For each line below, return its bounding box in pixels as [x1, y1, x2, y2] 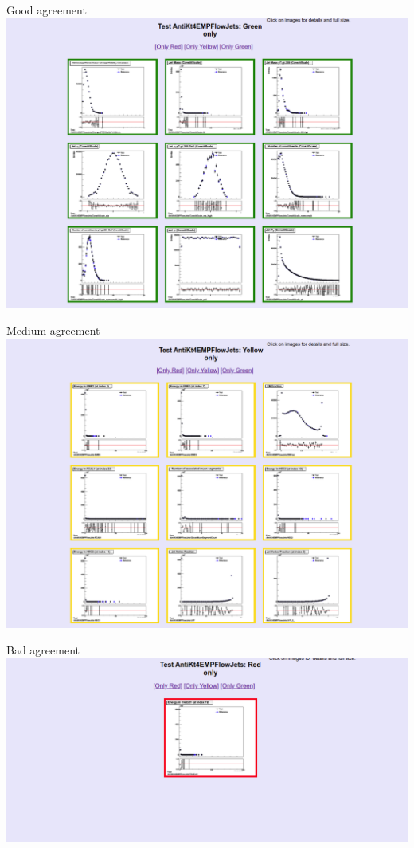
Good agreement [6, 2, 87, 18]
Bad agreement [6, 642, 80, 658]
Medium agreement [6, 321, 100, 338]
